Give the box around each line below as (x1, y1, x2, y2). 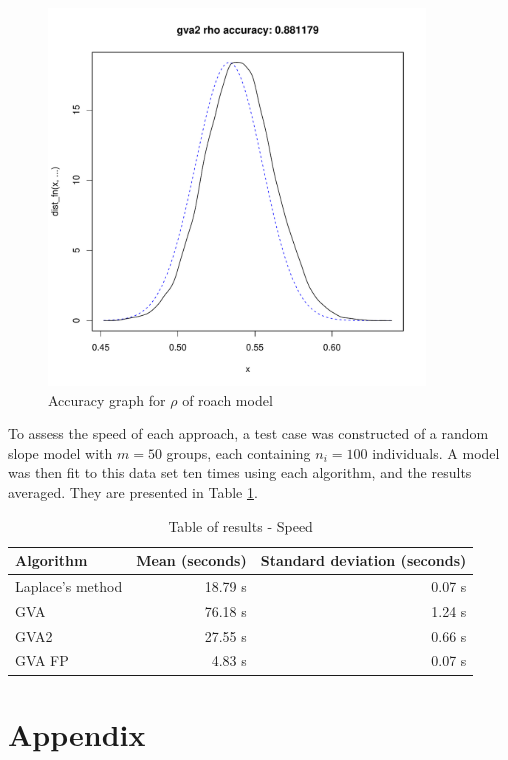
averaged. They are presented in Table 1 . (8, 481, 258, 502)
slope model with (8, 442, 113, 463)
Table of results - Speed (168, 515, 313, 536)
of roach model (182, 389, 273, 410)
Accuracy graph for (48, 389, 166, 410)
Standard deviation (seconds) (260, 550, 467, 571)
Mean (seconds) (136, 550, 247, 571)
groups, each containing (166, 442, 311, 463)
